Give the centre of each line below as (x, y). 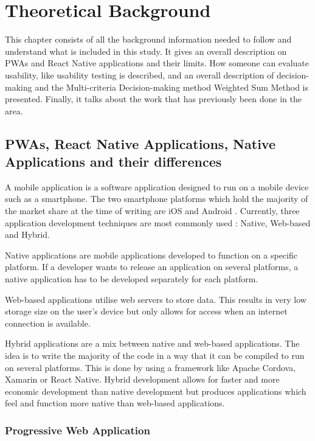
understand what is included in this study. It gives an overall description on (146, 51)
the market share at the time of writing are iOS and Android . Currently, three (152, 211)
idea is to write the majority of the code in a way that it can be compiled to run (155, 355)
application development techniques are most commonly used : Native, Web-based (158, 222)
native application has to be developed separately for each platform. (132, 279)
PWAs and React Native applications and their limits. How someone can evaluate (157, 63)
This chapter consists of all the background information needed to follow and (148, 39)
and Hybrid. (27, 234)
